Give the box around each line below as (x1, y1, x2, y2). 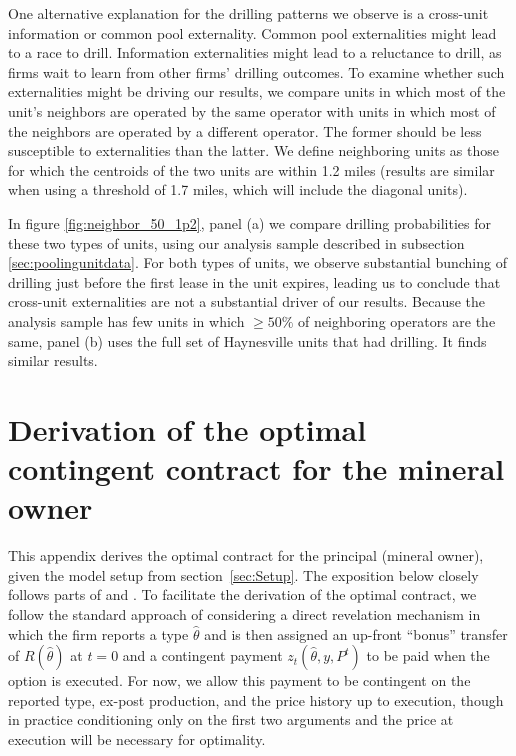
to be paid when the (366, 645, 490, 666)
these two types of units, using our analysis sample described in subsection (8, 232, 465, 253)
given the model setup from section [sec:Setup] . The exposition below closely (8, 564, 479, 585)
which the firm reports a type (8, 623, 189, 644)
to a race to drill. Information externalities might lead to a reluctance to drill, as (8, 42, 502, 63)
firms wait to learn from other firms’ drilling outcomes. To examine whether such (8, 61, 505, 82)
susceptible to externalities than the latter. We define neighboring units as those (8, 140, 499, 161)
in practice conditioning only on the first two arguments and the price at (8, 709, 454, 730)
